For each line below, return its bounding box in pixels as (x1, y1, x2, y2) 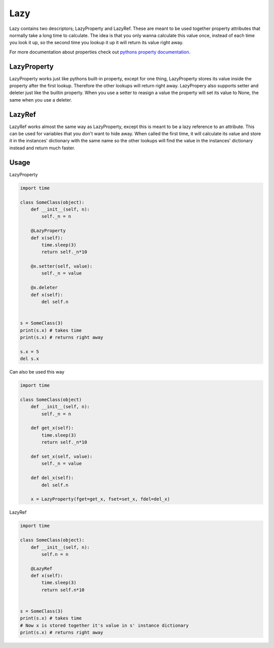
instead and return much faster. (9, 145, 76, 151)
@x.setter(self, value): (30, 263, 93, 269)
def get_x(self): (30, 425, 74, 431)
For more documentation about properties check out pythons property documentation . (9, 49, 190, 55)
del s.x (20, 356, 39, 362)
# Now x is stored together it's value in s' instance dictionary (20, 623, 189, 628)
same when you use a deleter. (9, 97, 72, 103)
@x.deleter (30, 285, 58, 291)
